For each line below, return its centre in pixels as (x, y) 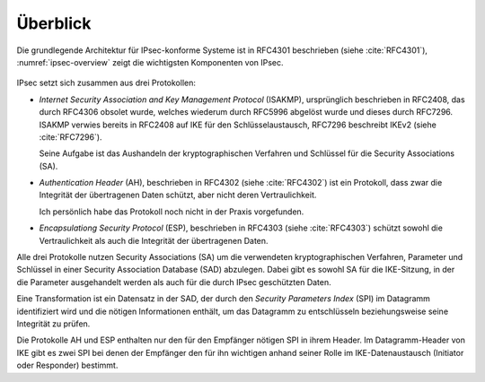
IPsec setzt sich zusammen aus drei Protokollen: (106, 83)
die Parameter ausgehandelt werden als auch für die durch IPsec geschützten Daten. (174, 282)
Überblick (54, 23)
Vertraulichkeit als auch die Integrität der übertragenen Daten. (154, 240)
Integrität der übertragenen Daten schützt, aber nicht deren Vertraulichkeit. (178, 195)
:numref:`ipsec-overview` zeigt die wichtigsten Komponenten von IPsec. (150, 62)
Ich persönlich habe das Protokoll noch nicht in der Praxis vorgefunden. (172, 212)
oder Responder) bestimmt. (67, 365)
